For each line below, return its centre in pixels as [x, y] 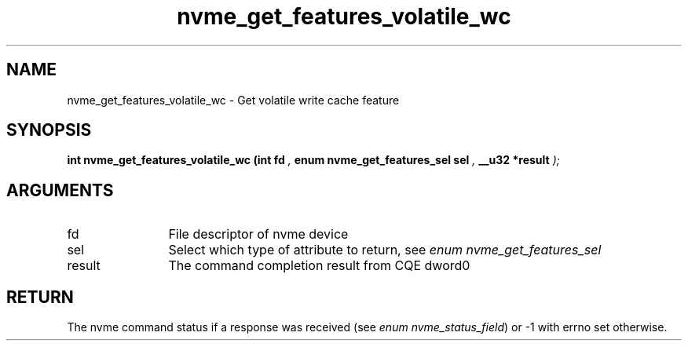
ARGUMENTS [60, 190]
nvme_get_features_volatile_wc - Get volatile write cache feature [233, 100]
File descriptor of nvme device [258, 234]
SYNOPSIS [49, 130]
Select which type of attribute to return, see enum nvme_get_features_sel [385, 250]
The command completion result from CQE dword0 [319, 266]
